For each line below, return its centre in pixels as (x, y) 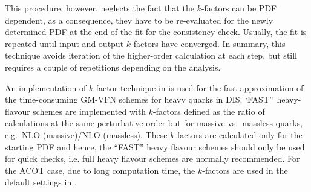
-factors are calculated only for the (238, 134)
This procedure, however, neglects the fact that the (100, 8)
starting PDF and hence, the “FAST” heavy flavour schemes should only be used (155, 146)
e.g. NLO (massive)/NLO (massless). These (86, 134)
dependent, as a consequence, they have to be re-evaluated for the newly (139, 20)
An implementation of (46, 87)
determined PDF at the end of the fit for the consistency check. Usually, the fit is (156, 32)
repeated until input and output (64, 43)
